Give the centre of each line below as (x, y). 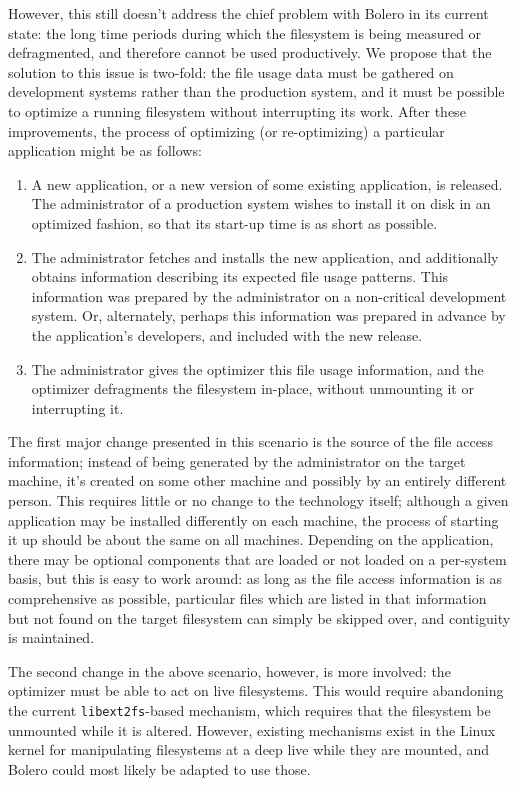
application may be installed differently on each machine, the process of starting (253, 519)
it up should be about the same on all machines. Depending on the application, (251, 539)
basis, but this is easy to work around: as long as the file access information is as (255, 578)
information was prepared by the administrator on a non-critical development (269, 295)
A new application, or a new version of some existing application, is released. (267, 183)
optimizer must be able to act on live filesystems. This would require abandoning (256, 690)
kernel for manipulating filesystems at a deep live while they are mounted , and (249, 749)
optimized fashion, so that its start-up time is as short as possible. (234, 222)
